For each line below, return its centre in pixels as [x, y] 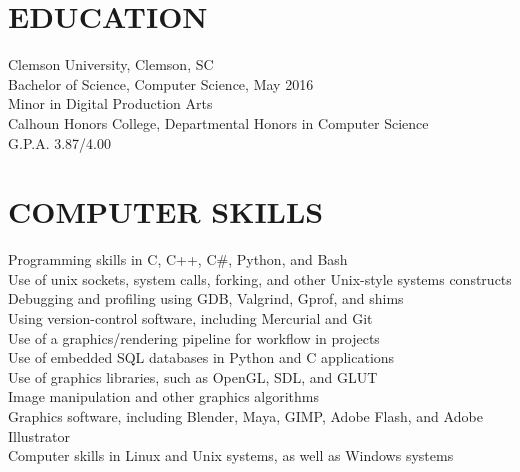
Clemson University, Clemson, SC [111, 64]
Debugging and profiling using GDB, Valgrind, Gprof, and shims [206, 298]
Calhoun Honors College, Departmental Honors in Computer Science [218, 122]
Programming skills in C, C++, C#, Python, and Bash [178, 259]
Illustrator [39, 435]
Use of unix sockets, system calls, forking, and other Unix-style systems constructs [260, 278]
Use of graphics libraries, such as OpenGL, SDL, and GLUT [193, 376]
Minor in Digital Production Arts [110, 103]
